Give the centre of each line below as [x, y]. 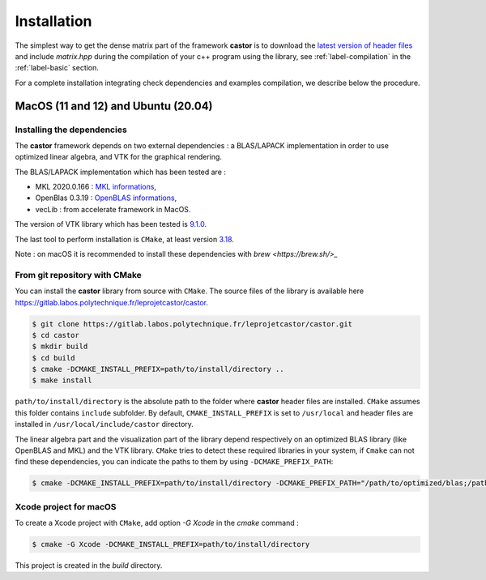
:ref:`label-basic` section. [57, 68]
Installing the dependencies [71, 130]
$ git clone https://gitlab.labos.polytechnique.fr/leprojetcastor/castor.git [192, 324]
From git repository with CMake [78, 275]
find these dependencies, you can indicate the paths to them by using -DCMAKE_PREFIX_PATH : [174, 462]
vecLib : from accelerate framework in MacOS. [113, 209]
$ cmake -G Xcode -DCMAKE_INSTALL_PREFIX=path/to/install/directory [171, 544]
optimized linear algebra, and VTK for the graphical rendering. [119, 157]
